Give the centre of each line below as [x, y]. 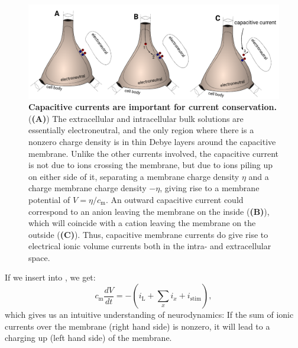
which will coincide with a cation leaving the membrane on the [142, 223]
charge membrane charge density [88, 188]
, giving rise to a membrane [210, 188]
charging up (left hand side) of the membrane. [88, 338]
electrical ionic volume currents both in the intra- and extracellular [150, 246]
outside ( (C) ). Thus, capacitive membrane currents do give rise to [148, 234]
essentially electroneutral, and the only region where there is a [141, 130]
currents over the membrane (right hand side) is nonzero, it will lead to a [137, 326]
